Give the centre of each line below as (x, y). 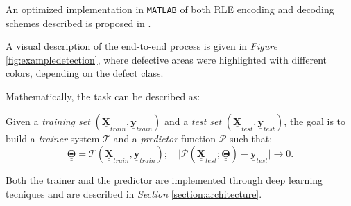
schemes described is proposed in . (78, 22)
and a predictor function (165, 138)
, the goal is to (315, 121)
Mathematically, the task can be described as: (103, 96)
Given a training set (48, 121)
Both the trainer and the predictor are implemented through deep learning (164, 180)
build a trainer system (53, 138)
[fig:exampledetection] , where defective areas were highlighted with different (166, 59)
